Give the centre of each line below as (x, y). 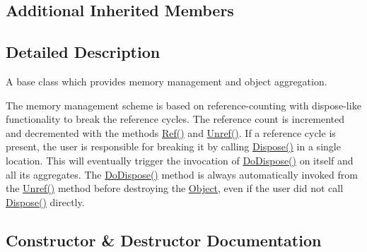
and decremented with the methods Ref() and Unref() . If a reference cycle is (171, 132)
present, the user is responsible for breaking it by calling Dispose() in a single (173, 146)
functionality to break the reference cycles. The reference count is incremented (175, 119)
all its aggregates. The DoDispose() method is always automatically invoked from (182, 174)
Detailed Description (83, 52)
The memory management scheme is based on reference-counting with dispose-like (183, 105)
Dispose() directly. (45, 202)
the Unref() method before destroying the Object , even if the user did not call (175, 188)
